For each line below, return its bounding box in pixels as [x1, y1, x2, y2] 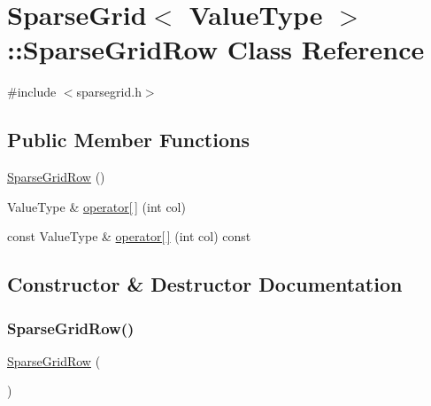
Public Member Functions [7, 126, 250, 153]
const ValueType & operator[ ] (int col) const [7, 227, 251, 246]
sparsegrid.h [76, 82, 142, 101]
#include [7, 82, 57, 101]
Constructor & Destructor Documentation [7, 270, 403, 298]
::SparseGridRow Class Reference [7, 31, 425, 67]
